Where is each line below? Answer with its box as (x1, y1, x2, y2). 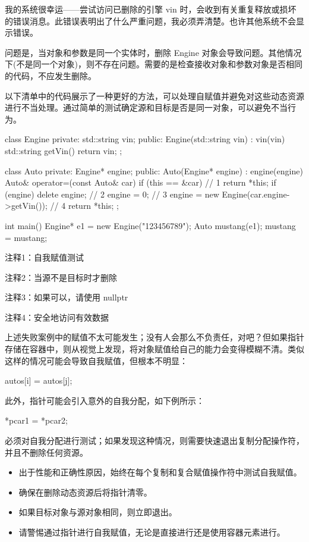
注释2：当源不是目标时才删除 (5, 271, 117, 283)
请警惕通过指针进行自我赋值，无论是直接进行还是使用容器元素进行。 (18, 526, 285, 538)
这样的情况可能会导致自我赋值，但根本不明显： (5, 354, 188, 366)
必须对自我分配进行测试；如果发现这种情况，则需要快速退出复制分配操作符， (5, 434, 304, 447)
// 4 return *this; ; (50, 199, 119, 212)
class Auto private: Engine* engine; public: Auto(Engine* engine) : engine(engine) (5, 164, 303, 177)
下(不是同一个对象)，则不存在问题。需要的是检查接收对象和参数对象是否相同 (5, 58, 302, 70)
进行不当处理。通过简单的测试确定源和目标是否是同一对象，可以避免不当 (5, 101, 288, 114)
